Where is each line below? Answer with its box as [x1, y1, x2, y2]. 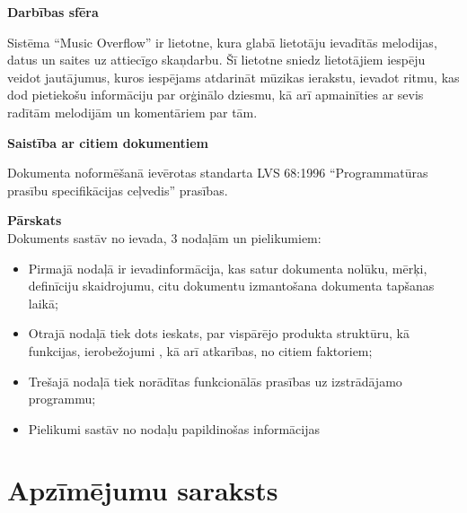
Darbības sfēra [7, 3, 99, 21]
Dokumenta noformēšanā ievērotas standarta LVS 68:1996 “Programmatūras [7, 163, 428, 182]
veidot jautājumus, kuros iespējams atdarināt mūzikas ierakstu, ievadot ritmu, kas [7, 67, 460, 86]
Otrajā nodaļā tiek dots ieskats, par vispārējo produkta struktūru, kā [28, 324, 410, 343]
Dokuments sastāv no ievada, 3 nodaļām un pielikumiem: [7, 228, 322, 247]
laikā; [28, 293, 58, 312]
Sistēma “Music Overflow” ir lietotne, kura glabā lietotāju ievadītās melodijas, [7, 32, 437, 51]
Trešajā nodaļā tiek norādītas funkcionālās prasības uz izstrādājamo [28, 371, 402, 390]
